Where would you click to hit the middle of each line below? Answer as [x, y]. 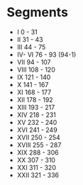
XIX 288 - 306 [38, 152]
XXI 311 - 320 [36, 167]
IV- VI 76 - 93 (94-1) [46, 55]
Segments [38, 12]
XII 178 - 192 [35, 99]
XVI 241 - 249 [37, 130]
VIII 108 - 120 [36, 69]
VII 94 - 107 [34, 62]
